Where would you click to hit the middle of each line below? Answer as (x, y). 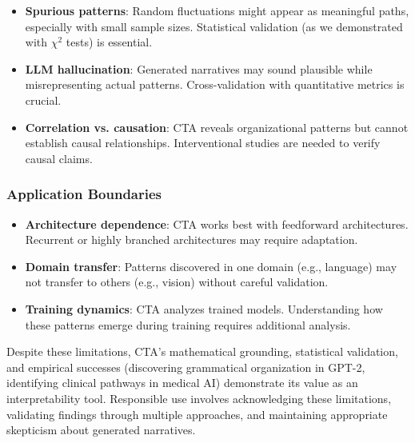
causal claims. (59, 158)
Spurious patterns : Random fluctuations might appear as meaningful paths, (217, 10)
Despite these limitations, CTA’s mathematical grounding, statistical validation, (202, 351)
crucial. (43, 100)
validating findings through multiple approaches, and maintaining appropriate (197, 414)
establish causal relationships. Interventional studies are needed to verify (203, 143)
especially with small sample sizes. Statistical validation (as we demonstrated (214, 26)
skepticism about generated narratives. (101, 430)
